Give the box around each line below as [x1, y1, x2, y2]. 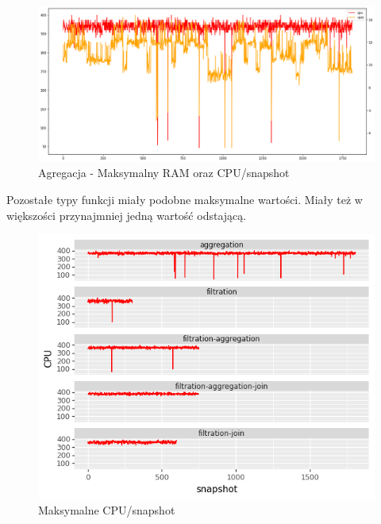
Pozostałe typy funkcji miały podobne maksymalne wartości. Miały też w [6, 191, 363, 208]
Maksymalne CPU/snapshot [38, 502, 175, 518]
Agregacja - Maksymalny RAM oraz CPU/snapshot [38, 164, 290, 181]
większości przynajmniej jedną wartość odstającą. [6, 206, 247, 223]
